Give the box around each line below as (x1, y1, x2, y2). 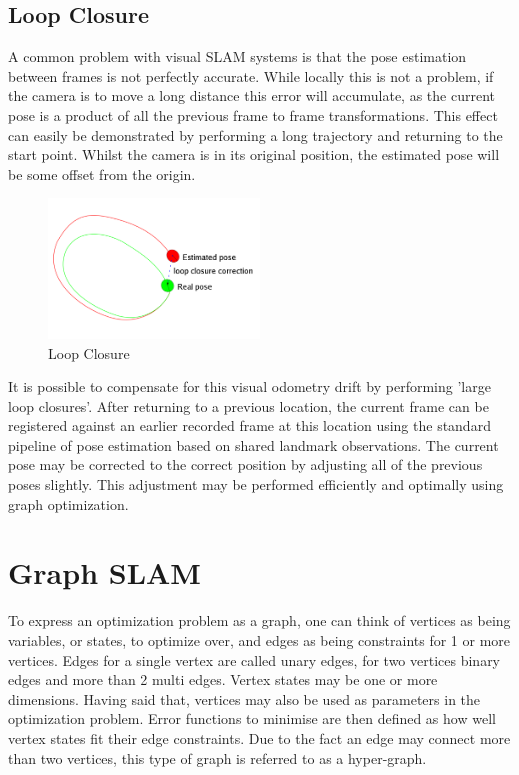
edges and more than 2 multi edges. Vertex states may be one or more (8, 669, 438, 690)
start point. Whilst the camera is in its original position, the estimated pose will (8, 144, 500, 165)
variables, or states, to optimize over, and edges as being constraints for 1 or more (8, 629, 511, 650)
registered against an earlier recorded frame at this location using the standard (8, 415, 491, 436)
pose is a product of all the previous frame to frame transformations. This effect (8, 104, 498, 125)
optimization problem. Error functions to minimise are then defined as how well (8, 708, 496, 729)
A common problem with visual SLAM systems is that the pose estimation (8, 46, 467, 67)
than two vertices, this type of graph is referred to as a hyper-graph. (8, 747, 427, 768)
